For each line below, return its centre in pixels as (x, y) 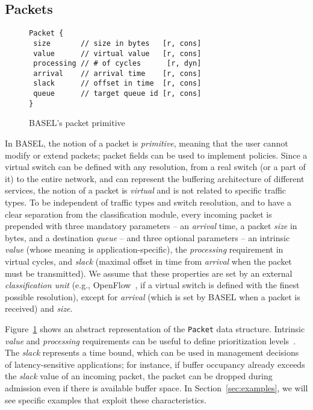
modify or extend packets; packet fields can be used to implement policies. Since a (156, 155)
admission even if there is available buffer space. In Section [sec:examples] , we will (156, 387)
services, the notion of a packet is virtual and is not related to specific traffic (146, 190)
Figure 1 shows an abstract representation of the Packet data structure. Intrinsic (155, 328)
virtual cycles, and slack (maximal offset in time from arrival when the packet (148, 261)
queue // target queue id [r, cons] (117, 94)
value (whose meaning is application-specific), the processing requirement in (144, 249)
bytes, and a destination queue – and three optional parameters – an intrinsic (147, 237)
